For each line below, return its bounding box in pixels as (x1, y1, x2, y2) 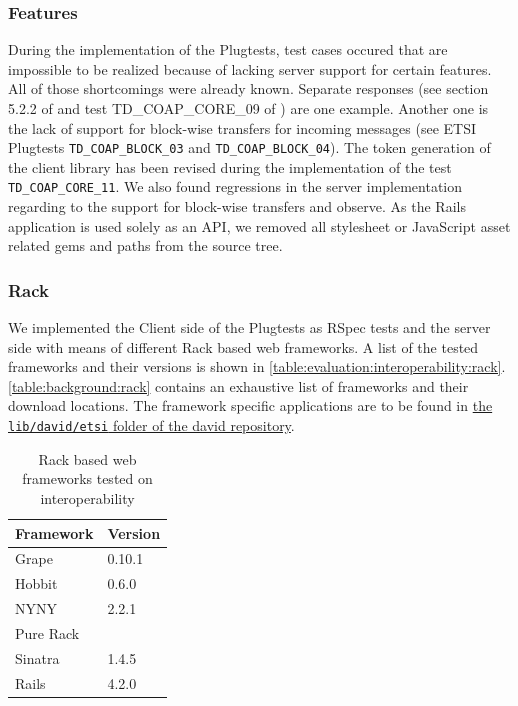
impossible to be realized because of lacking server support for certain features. (8, 58, 492, 79)
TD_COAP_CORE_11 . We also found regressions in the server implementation (8, 176, 463, 197)
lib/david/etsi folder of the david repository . (8, 415, 295, 436)
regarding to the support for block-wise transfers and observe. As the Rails (8, 196, 466, 217)
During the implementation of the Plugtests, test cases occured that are (8, 39, 448, 60)
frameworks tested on (22, 468, 153, 489)
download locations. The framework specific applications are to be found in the (8, 395, 493, 416)
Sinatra (15, 647, 60, 668)
